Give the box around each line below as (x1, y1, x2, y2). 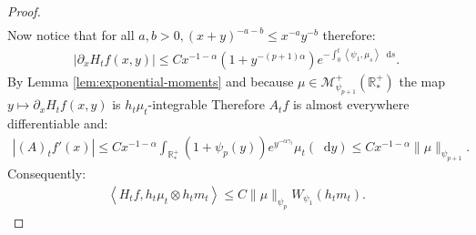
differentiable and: (7, 114, 108, 133)
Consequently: (7, 164, 86, 183)
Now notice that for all (7, 26, 135, 45)
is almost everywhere (292, 95, 410, 114)
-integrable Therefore (147, 95, 265, 114)
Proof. (7, 2, 41, 20)
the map (399, 71, 446, 90)
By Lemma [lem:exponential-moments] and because (7, 71, 294, 90)
